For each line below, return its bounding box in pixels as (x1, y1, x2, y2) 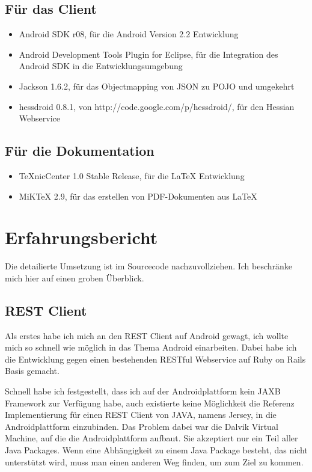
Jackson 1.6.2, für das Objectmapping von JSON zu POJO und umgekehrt (19, 79, 295, 92)
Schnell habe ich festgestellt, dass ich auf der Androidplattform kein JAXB (5, 385, 281, 397)
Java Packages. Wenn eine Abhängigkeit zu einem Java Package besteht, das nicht (5, 444, 308, 456)
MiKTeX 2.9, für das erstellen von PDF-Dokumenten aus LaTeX (19, 189, 257, 202)
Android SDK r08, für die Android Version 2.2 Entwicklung (19, 28, 239, 40)
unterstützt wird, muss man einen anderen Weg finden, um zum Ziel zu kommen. (5, 455, 304, 468)
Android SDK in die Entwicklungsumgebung (19, 60, 183, 72)
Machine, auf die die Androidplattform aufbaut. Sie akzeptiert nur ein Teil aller (5, 432, 298, 444)
